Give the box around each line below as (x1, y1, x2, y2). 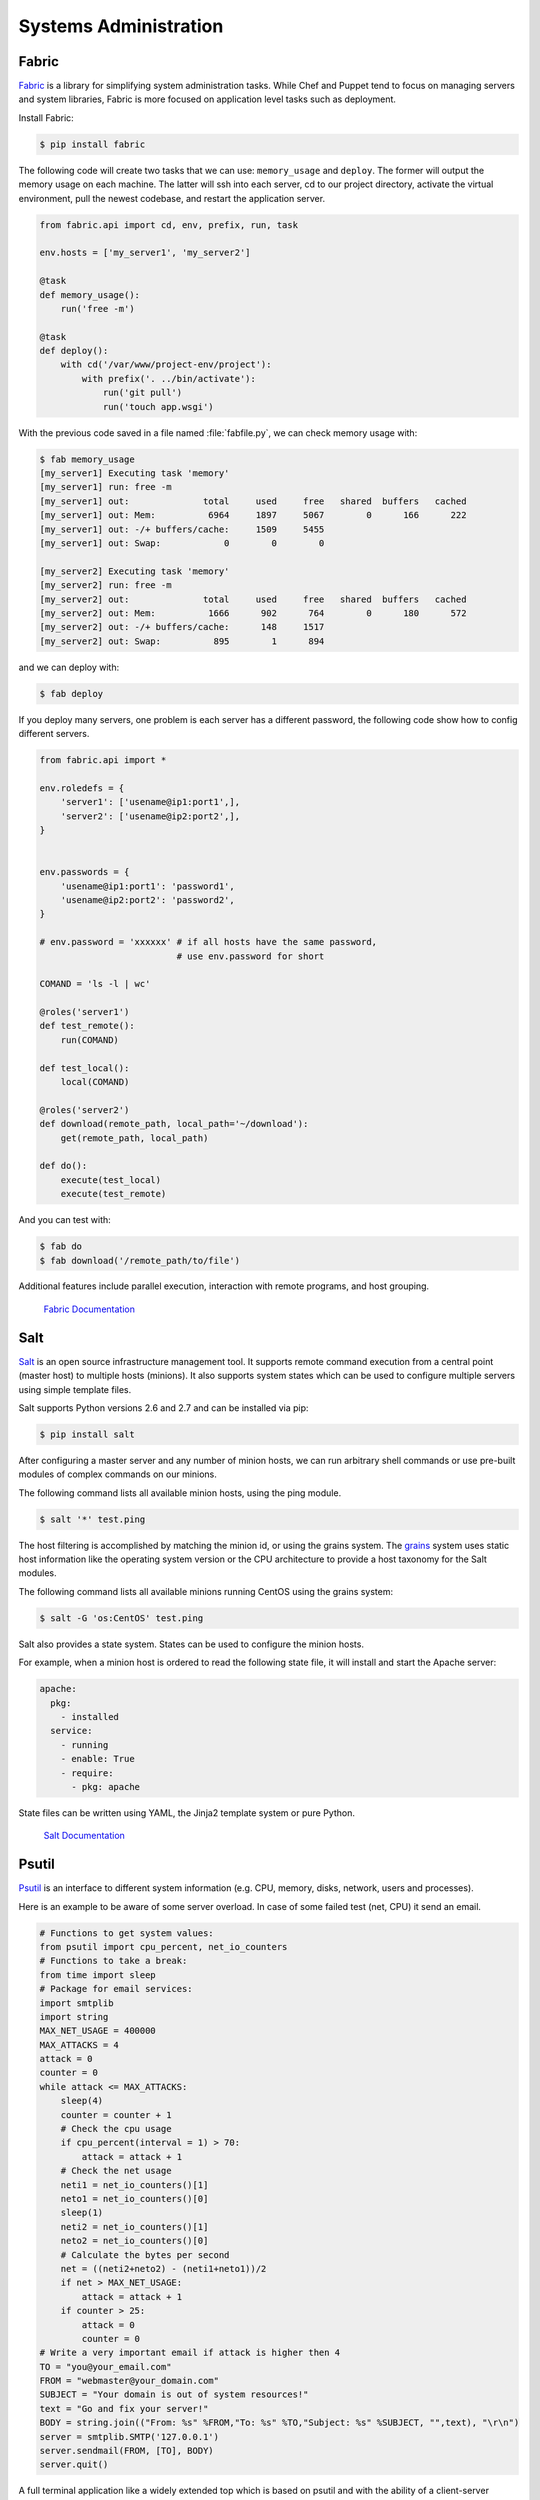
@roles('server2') (39, 1104, 130, 1115)
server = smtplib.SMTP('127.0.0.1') (39, 2431, 220, 2442)
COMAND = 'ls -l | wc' (39, 978, 151, 990)
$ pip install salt (39, 1428, 135, 1440)
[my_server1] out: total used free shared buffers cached (39, 495, 467, 507)
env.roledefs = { (39, 782, 125, 794)
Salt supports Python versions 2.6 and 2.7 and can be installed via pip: (18, 1401, 309, 1414)
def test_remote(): (39, 1020, 135, 1032)
